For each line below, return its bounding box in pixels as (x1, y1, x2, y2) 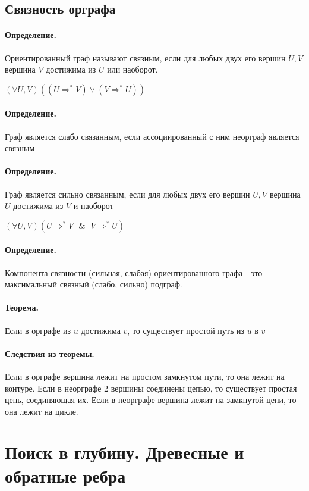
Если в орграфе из (5, 324, 71, 336)
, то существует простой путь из (127, 324, 244, 336)
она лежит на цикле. (5, 405, 78, 417)
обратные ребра (5, 463, 126, 487)
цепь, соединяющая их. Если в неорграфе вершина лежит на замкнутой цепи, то (5, 393, 297, 406)
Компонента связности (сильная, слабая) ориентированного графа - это (5, 266, 263, 279)
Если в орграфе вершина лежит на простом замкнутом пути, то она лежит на (5, 370, 285, 382)
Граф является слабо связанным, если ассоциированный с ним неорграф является (5, 130, 299, 142)
